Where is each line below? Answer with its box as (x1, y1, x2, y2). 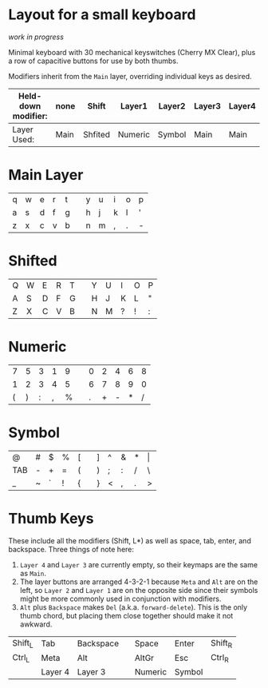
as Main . (19, 568, 46, 578)
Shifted (8, 252, 57, 270)
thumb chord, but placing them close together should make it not (19, 610, 234, 620)
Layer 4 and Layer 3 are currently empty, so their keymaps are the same (19, 559, 258, 569)
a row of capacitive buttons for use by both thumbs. (8, 56, 179, 66)
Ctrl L (12, 651, 30, 664)
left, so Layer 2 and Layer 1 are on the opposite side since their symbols (19, 585, 258, 595)
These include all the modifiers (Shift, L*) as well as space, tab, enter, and (8, 535, 251, 545)
